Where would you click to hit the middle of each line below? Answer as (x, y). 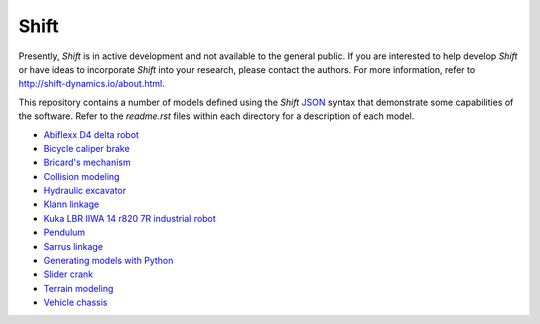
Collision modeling (81, 176)
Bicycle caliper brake (86, 148)
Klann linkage (71, 204)
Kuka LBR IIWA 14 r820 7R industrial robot (130, 218)
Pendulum (64, 232)
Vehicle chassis (75, 302)
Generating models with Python (108, 261)
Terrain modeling (78, 288)
